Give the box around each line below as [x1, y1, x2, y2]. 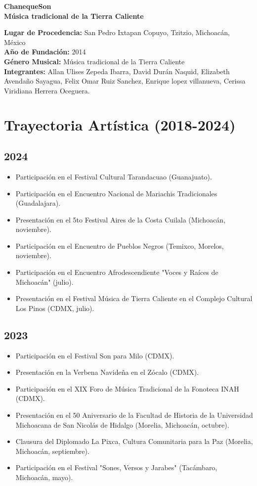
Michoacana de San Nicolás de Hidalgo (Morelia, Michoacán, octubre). [15, 419, 229, 430]
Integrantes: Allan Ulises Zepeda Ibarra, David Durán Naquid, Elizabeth [4, 66, 230, 76]
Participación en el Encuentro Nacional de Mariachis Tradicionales [15, 188, 217, 198]
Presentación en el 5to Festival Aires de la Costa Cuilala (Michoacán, [15, 214, 226, 224]
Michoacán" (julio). [15, 276, 74, 287]
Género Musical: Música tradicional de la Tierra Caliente [4, 56, 185, 66]
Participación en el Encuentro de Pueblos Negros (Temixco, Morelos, [15, 240, 224, 251]
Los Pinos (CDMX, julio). [15, 303, 94, 313]
